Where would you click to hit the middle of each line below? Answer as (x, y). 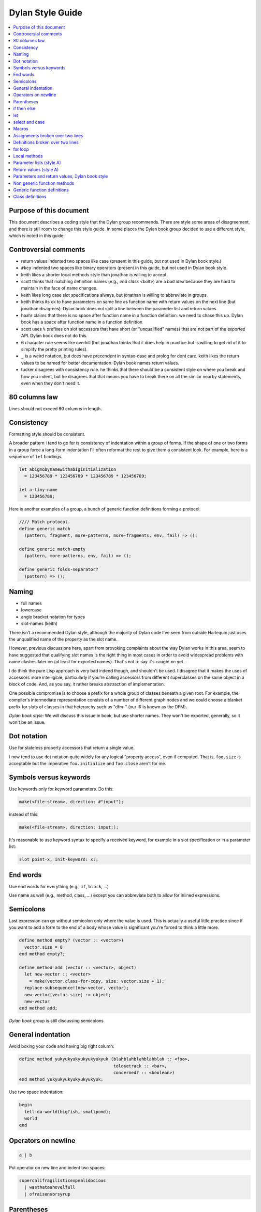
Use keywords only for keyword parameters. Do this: (61, 789)
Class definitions (30, 197)
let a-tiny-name (38, 490)
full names (31, 603)
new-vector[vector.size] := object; (68, 995)
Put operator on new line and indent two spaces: (57, 1168)
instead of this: (24, 814)
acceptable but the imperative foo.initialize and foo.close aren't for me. (87, 763)
